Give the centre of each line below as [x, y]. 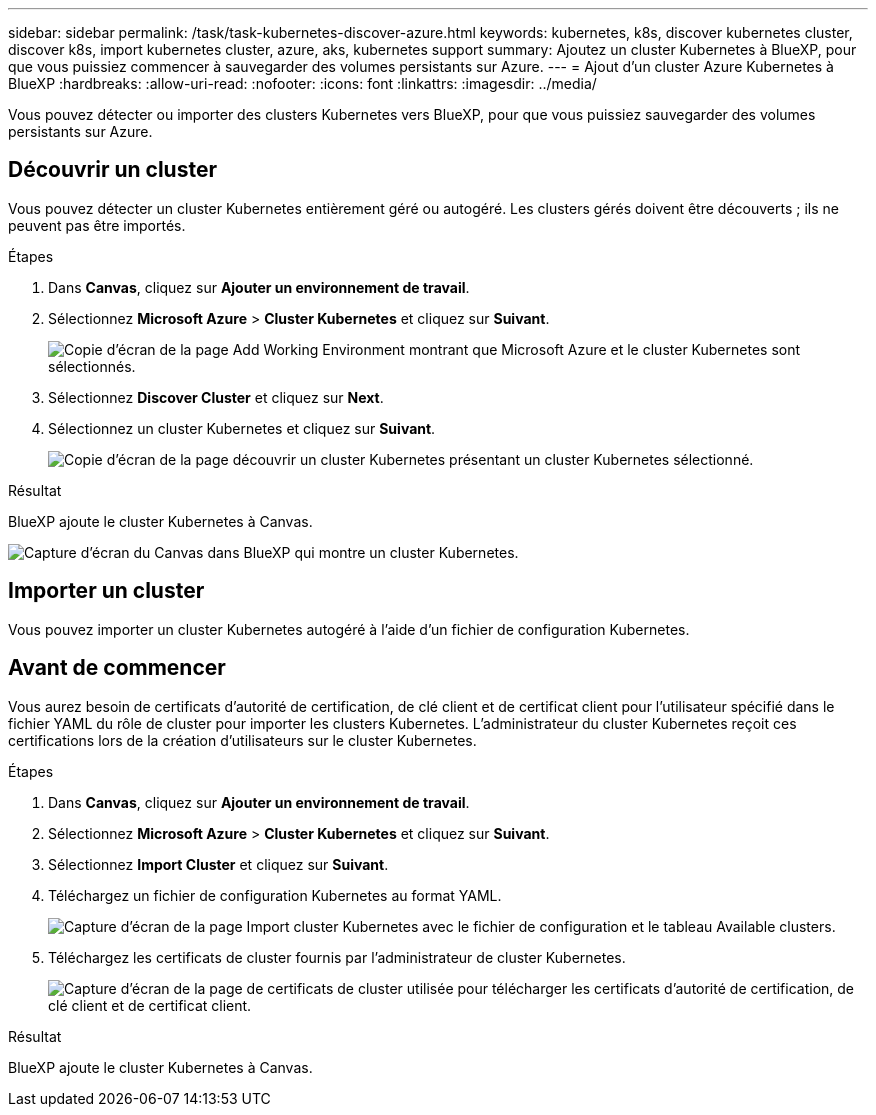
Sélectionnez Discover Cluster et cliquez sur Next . [216, 397]
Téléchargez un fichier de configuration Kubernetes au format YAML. [275, 895]
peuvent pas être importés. [97, 225]
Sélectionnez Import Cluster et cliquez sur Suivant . [218, 864]
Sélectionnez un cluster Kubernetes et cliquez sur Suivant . [242, 428]
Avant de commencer [117, 668]
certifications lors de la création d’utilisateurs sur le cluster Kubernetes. [242, 740]
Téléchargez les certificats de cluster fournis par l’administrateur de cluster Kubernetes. [337, 957]
